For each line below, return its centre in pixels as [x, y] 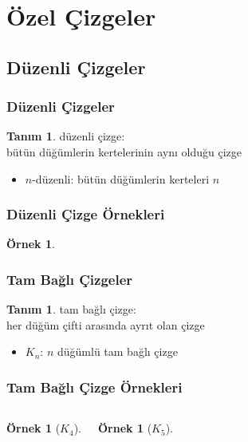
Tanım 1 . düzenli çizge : [66, 136]
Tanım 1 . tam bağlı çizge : [71, 309]
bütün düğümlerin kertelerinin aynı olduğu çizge [124, 151]
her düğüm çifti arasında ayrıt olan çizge [106, 324]
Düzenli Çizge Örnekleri [86, 214]
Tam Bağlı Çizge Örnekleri [94, 387]
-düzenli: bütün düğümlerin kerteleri [121, 178]
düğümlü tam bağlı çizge [117, 351]
